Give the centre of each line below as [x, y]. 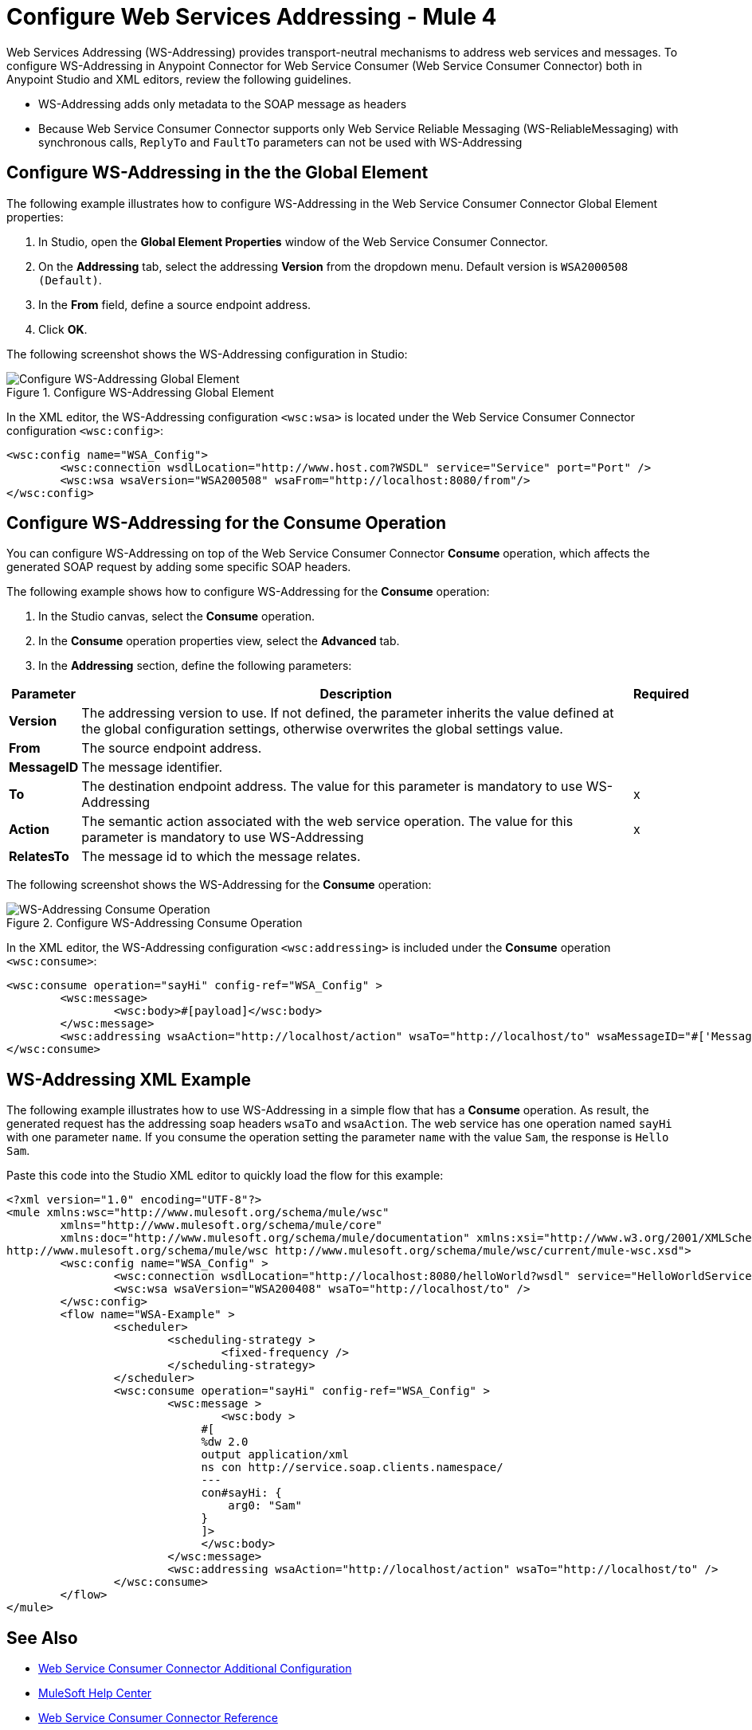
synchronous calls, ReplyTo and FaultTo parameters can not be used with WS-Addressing [280, 142]
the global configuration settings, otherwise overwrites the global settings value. [322, 729]
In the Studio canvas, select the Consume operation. [176, 616]
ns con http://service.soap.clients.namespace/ [352, 1468]
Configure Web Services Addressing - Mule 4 [252, 17]
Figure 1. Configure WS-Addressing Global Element [140, 392]
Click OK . [63, 329]
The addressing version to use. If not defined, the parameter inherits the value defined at [348, 713]
